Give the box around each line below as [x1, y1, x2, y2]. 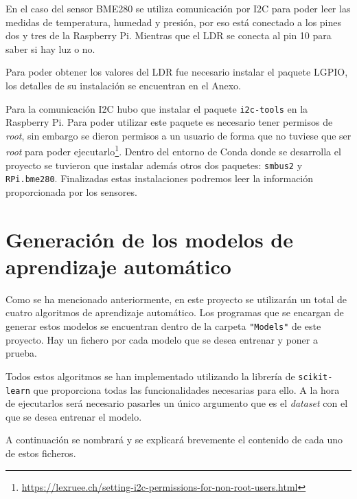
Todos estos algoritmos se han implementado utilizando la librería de [5, 368, 295, 383]
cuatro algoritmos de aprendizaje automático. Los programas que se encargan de [5, 305, 344, 320]
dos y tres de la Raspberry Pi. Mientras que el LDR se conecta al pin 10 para [5, 28, 332, 43]
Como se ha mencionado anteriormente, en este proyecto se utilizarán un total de [5, 291, 347, 306]
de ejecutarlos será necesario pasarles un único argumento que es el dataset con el [5, 396, 348, 410]
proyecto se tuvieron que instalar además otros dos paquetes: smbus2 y [5, 157, 303, 172]
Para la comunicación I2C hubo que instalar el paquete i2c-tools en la [5, 101, 308, 115]
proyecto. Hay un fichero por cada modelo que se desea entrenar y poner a [5, 332, 318, 346]
